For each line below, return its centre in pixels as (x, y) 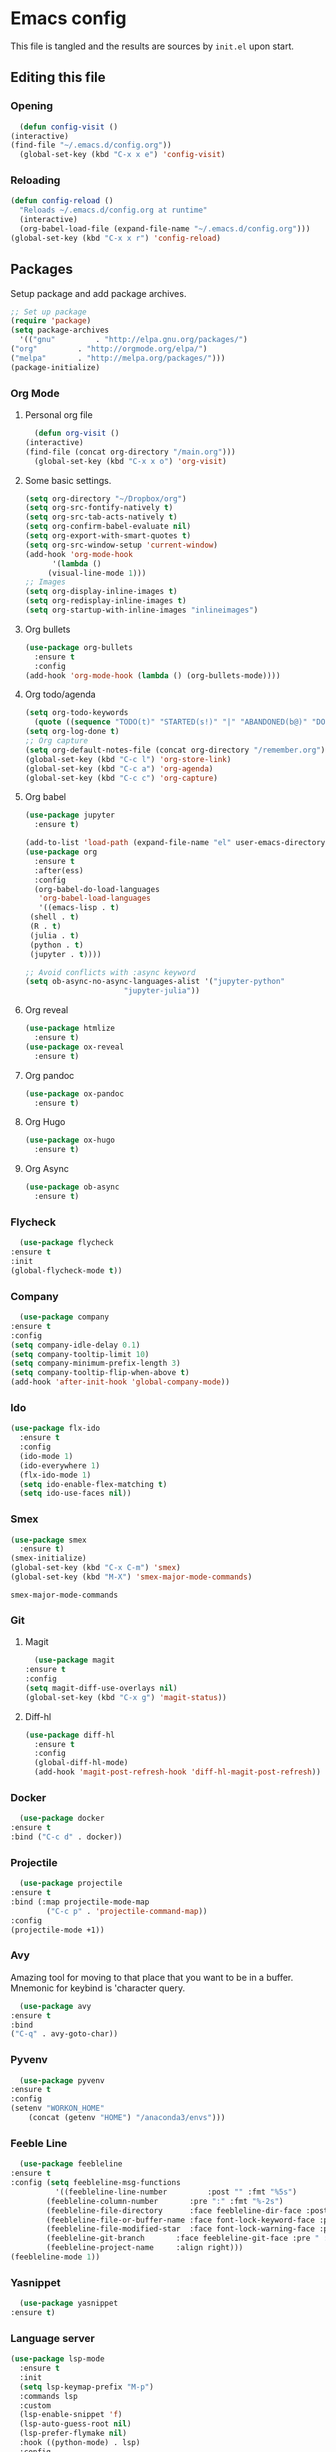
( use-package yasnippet (68, 2303)
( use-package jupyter (69, 815)
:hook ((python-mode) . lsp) (80, 2443)
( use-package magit (74, 1660)
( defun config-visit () (68, 127)
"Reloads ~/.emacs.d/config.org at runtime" (113, 210)
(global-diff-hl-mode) (81, 1763)
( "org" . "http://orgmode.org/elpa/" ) (109, 349)
